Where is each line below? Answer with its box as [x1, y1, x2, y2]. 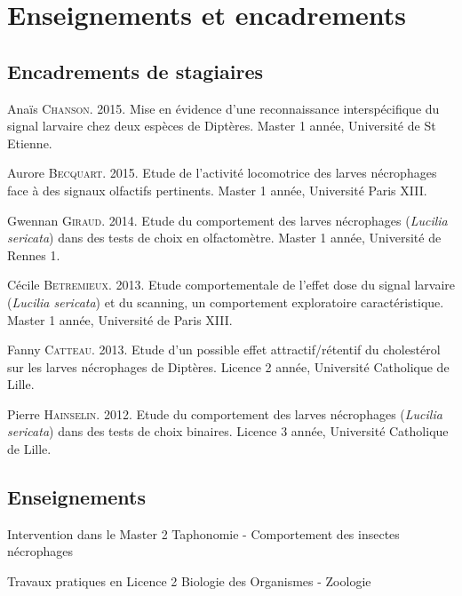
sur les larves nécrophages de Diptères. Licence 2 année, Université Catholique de [7, 357, 450, 376]
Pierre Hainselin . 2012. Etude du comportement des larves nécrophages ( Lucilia [7, 404, 442, 423]
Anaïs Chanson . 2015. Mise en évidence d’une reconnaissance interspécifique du [7, 99, 440, 117]
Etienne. [7, 133, 52, 152]
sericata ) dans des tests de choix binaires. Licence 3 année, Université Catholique [7, 422, 449, 441]
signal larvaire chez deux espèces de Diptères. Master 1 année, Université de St [7, 116, 436, 135]
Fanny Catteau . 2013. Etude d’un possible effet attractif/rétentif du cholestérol [7, 340, 441, 359]
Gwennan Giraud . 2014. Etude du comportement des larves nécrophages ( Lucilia [7, 211, 448, 229]
